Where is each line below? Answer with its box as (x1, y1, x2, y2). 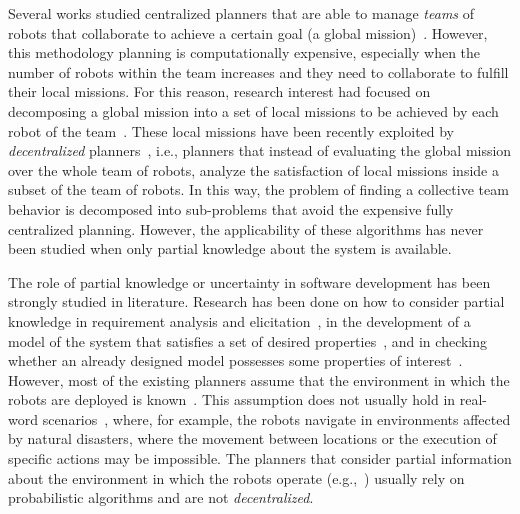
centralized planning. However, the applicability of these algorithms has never (8, 218, 484, 239)
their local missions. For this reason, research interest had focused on (8, 81, 431, 102)
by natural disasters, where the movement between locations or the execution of (8, 428, 497, 449)
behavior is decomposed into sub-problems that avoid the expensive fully (8, 198, 454, 219)
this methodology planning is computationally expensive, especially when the (8, 42, 481, 63)
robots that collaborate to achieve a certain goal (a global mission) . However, (8, 22, 488, 43)
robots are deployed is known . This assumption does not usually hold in (8, 389, 456, 410)
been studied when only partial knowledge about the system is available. (8, 238, 452, 259)
